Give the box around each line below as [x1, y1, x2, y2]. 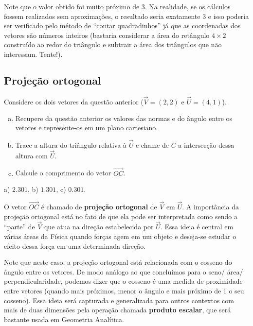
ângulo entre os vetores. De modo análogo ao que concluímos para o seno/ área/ [4, 266, 243, 276]
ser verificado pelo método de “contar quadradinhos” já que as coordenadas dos [4, 20, 241, 31]
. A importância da [182, 202, 239, 212]
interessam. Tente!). [4, 49, 63, 59]
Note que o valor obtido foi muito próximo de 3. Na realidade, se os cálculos [4, 1, 231, 11]
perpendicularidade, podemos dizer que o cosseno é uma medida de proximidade [4, 276, 243, 286]
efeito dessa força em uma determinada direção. [4, 240, 146, 251]
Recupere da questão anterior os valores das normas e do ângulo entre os [15, 113, 233, 123]
